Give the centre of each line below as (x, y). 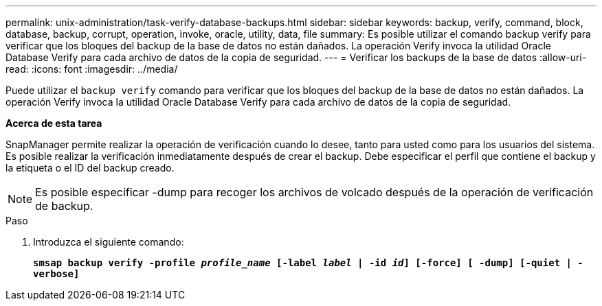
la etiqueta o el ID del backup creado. (90, 168)
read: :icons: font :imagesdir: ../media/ (92, 69)
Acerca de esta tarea (54, 123)
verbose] (56, 274)
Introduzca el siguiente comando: (109, 242)
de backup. (64, 206)
